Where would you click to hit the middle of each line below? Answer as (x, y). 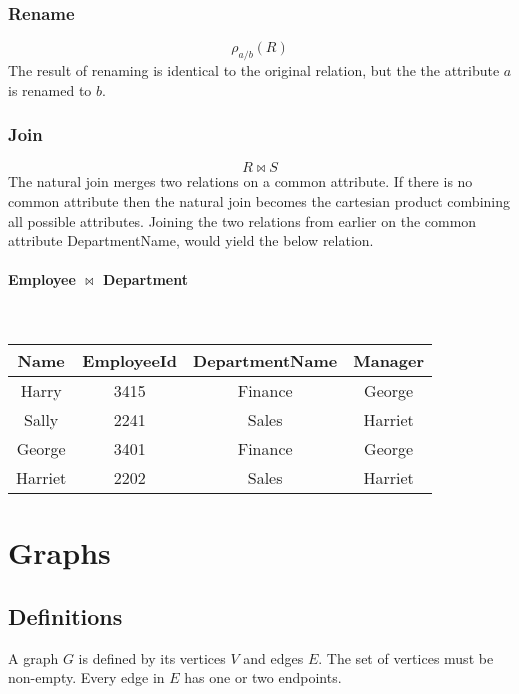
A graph (33, 657)
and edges (273, 657)
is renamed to (50, 89)
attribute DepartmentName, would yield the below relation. (191, 240)
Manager (389, 361)
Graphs (59, 552)
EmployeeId (130, 361)
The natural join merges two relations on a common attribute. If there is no (240, 181)
